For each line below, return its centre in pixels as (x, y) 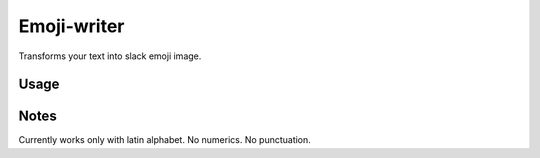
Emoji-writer (71, 26)
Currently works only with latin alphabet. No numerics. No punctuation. (165, 140)
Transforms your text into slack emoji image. (110, 56)
